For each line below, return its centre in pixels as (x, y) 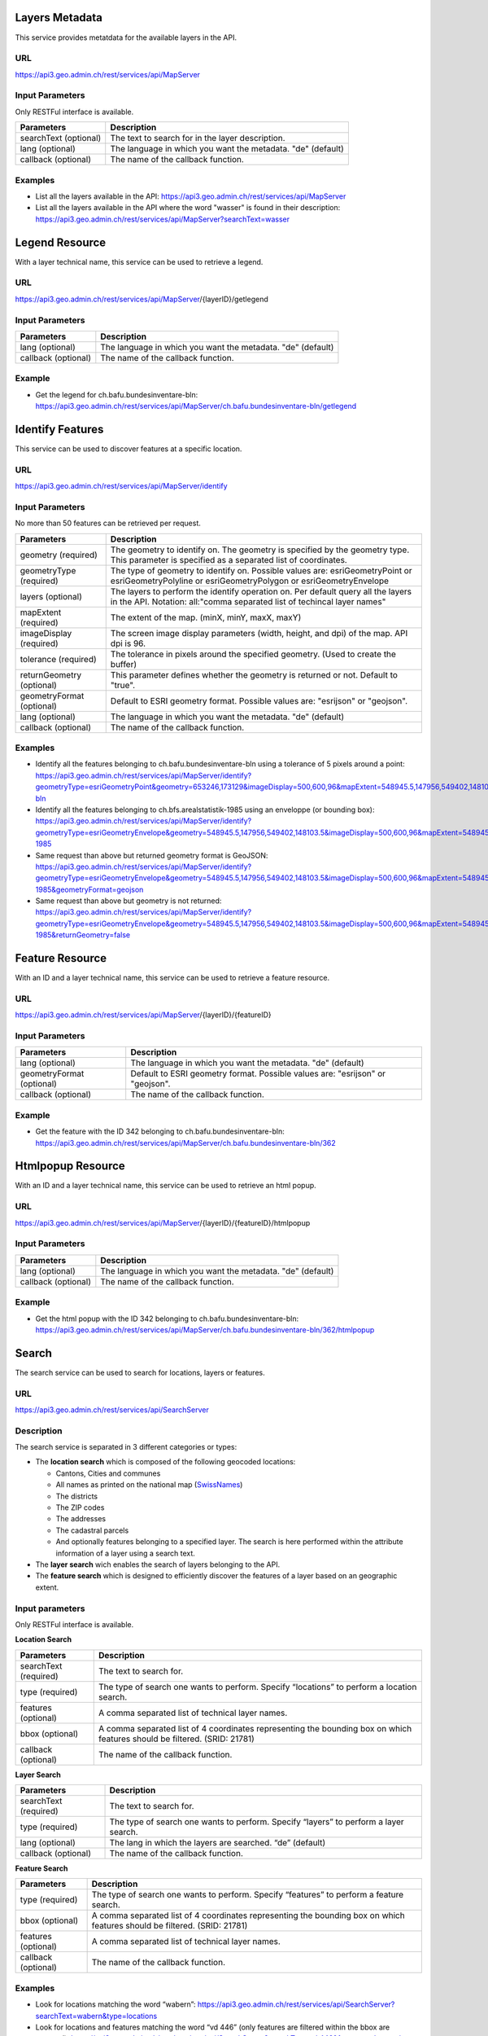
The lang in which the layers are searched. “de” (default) (218, 1843)
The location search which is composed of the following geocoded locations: (166, 1462)
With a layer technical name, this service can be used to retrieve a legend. (139, 261)
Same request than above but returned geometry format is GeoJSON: (152, 855)
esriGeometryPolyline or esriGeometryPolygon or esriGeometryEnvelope (250, 581)
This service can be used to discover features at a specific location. (129, 449)
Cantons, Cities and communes (108, 1473)
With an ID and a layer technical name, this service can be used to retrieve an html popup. (166, 1186)
